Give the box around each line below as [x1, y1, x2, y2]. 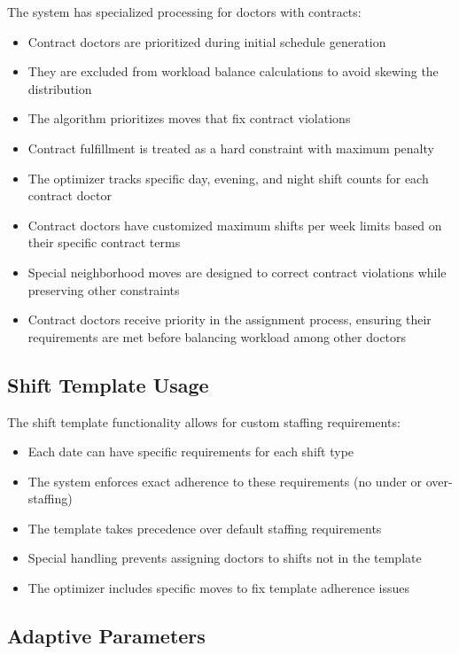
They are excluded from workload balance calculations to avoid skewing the [27, 62, 439, 81]
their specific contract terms [27, 233, 181, 252]
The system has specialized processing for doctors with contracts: [7, 3, 362, 20]
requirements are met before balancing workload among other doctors [27, 327, 407, 346]
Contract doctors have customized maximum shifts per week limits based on [27, 215, 442, 234]
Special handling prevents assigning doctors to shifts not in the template [27, 549, 422, 567]
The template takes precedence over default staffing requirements [27, 518, 382, 537]
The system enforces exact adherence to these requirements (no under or [27, 471, 423, 490]
